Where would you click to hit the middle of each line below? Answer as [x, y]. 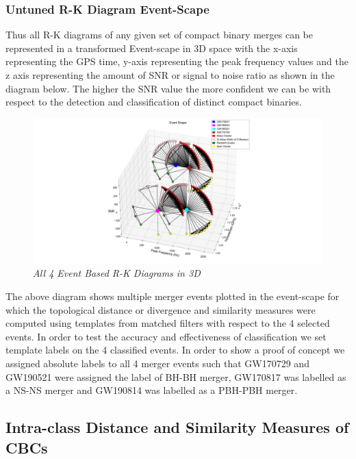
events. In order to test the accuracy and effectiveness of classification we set [166, 336]
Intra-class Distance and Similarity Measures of [177, 427]
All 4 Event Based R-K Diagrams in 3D [117, 273]
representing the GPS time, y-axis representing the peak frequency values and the [177, 61]
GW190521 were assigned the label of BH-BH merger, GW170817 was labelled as [176, 376]
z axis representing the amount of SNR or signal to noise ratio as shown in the [170, 75]
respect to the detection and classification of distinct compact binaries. [154, 102]
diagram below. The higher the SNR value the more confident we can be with [168, 88]
